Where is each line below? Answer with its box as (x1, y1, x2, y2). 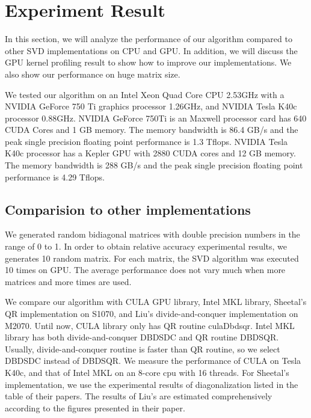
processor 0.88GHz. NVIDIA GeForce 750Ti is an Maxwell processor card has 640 (5, 111, 307, 124)
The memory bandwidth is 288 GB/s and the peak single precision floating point (5, 159, 303, 171)
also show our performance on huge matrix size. (5, 67, 180, 80)
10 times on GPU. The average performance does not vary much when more (5, 263, 286, 276)
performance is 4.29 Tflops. (5, 170, 105, 183)
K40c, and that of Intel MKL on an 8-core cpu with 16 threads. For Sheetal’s (5, 366, 289, 378)
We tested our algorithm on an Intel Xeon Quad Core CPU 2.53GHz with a (5, 88, 285, 100)
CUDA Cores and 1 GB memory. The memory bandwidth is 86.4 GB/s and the (5, 123, 298, 136)
